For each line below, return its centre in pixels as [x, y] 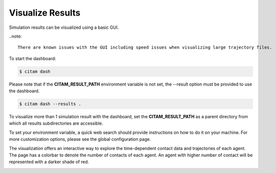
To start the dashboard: [32, 58]
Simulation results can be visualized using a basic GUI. [64, 27]
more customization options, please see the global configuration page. [80, 139]
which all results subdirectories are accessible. [56, 123]
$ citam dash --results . [50, 104]
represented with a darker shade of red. [49, 162]
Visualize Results [45, 13]
